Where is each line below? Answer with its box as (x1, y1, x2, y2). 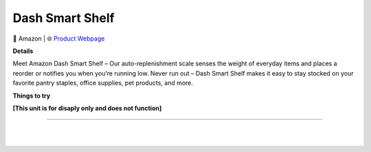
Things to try (12, 91, 51, 100)
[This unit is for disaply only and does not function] (12, 104, 162, 112)
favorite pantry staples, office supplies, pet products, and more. (12, 79, 194, 87)
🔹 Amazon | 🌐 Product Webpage (12, 34, 105, 43)
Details (12, 47, 34, 55)
